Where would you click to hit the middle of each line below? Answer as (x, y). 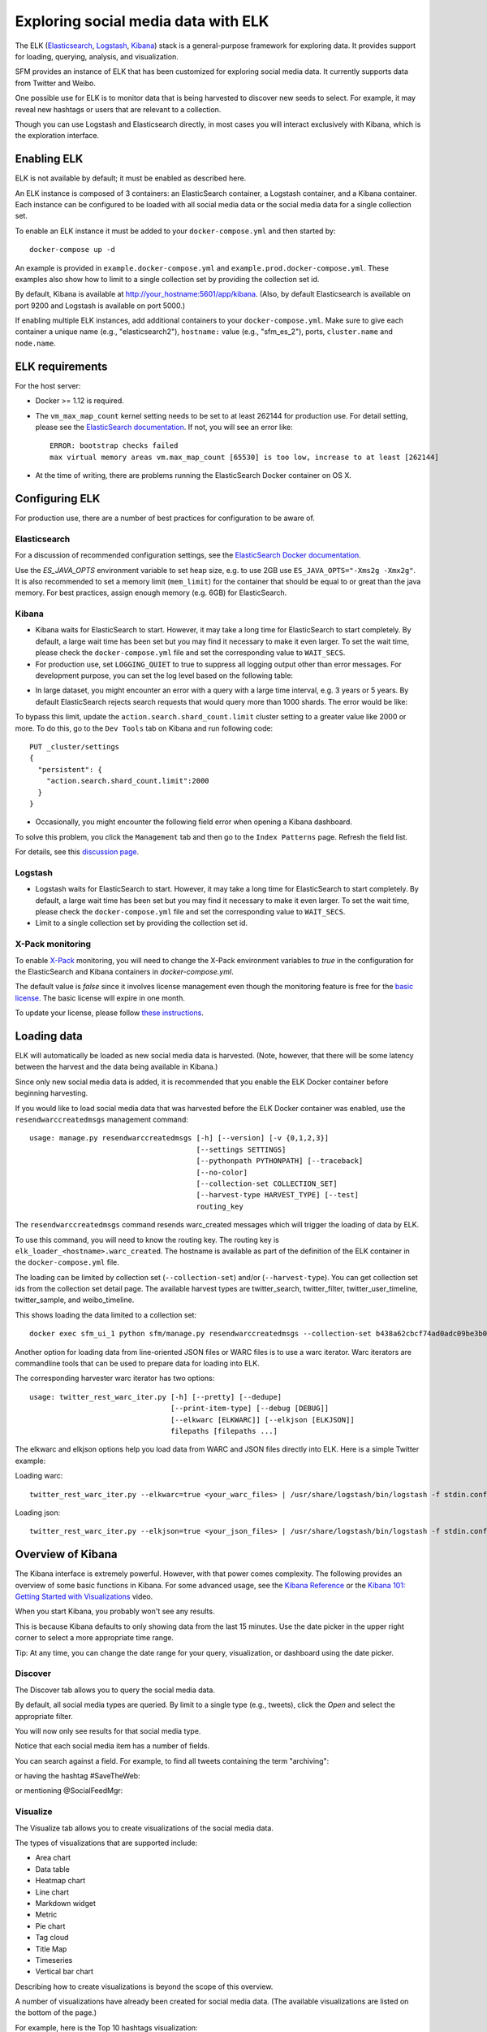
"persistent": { (70, 769)
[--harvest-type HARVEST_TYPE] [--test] (278, 1195)
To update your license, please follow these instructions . (110, 1013)
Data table (53, 1869)
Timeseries (54, 1960)
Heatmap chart (60, 1881)
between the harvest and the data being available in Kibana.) (116, 1067)
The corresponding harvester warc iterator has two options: (115, 1379)
